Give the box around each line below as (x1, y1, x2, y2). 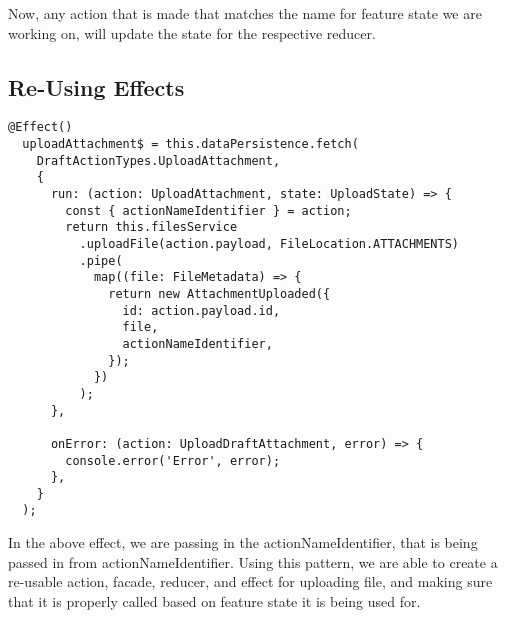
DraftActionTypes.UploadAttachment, (36, 153, 281, 168)
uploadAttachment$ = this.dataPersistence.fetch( (22, 137, 359, 152)
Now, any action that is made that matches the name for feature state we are (8, 3, 482, 23)
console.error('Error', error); (65, 453, 281, 468)
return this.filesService (65, 220, 238, 235)
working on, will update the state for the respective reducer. (8, 22, 376, 43)
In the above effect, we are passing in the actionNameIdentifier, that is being (8, 532, 478, 553)
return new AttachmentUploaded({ (108, 286, 331, 301)
